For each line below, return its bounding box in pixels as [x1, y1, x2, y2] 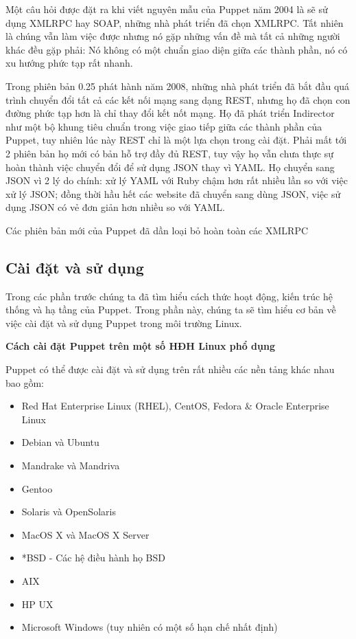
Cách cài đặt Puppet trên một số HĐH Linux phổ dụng [5, 339, 275, 353]
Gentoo [21, 481, 53, 495]
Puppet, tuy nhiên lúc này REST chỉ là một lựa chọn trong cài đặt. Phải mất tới [5, 133, 347, 147]
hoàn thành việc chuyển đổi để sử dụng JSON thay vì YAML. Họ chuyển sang [5, 159, 335, 174]
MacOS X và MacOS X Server [21, 527, 150, 541]
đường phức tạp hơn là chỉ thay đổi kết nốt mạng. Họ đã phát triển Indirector [5, 106, 335, 120]
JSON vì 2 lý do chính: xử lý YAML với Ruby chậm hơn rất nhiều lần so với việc [5, 173, 348, 188]
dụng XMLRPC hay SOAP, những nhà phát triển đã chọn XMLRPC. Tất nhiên [5, 15, 344, 30]
